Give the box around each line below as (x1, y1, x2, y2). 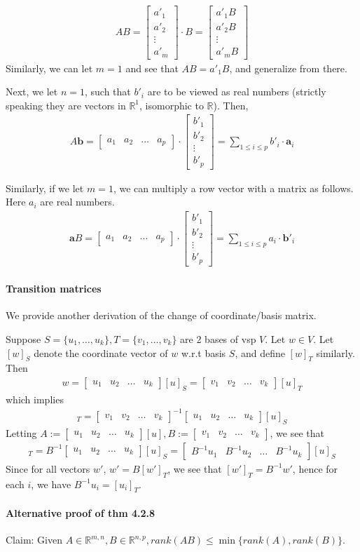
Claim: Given (6, 532, 62, 547)
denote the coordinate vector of (34, 345, 168, 360)
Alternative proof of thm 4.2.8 (6, 505, 155, 520)
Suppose (6, 331, 41, 346)
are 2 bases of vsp (180, 331, 256, 346)
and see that (125, 60, 179, 75)
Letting (6, 425, 37, 440)
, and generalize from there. (229, 60, 347, 75)
